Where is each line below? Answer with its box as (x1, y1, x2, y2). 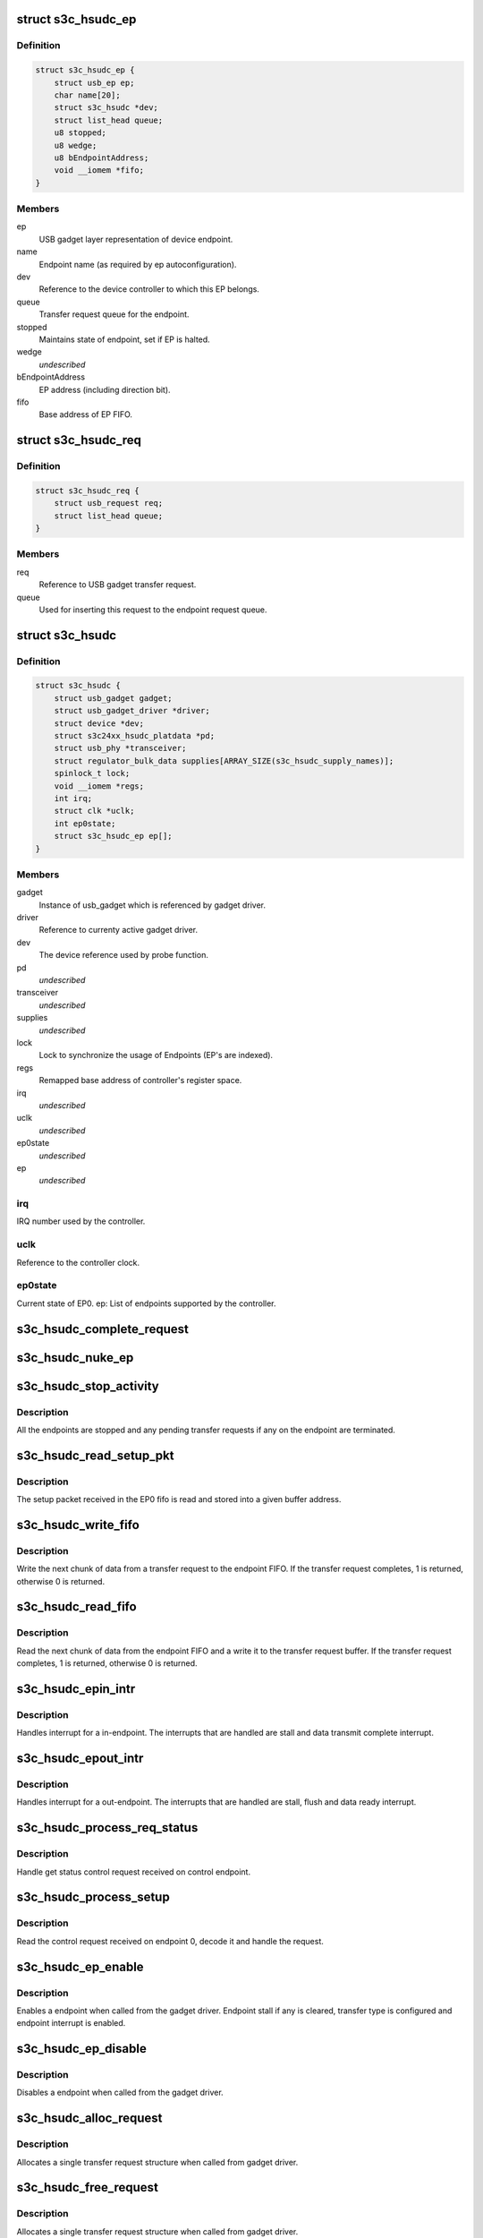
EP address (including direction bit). (38, 384, 171, 395)
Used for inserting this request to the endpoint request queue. (38, 604, 267, 615)
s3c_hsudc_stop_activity (16, 1379, 160, 1394)
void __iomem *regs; (54, 781, 145, 791)
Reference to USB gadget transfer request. (38, 579, 197, 590)
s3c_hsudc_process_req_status (16, 1820, 199, 1835)
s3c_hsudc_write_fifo (16, 1517, 140, 1533)
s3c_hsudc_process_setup (16, 1890, 170, 1905)
